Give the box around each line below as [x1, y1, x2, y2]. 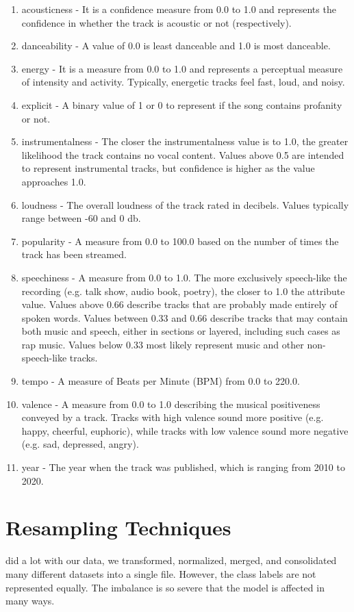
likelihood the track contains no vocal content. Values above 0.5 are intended [21, 147, 344, 162]
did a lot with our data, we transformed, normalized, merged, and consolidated [5, 553, 337, 568]
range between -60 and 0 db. [21, 211, 141, 225]
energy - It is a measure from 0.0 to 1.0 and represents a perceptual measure [21, 61, 343, 75]
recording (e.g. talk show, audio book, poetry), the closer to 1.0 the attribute [21, 283, 345, 298]
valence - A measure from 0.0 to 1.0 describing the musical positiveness [21, 396, 320, 411]
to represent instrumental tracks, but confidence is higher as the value [21, 161, 315, 175]
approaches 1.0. [21, 174, 86, 188]
